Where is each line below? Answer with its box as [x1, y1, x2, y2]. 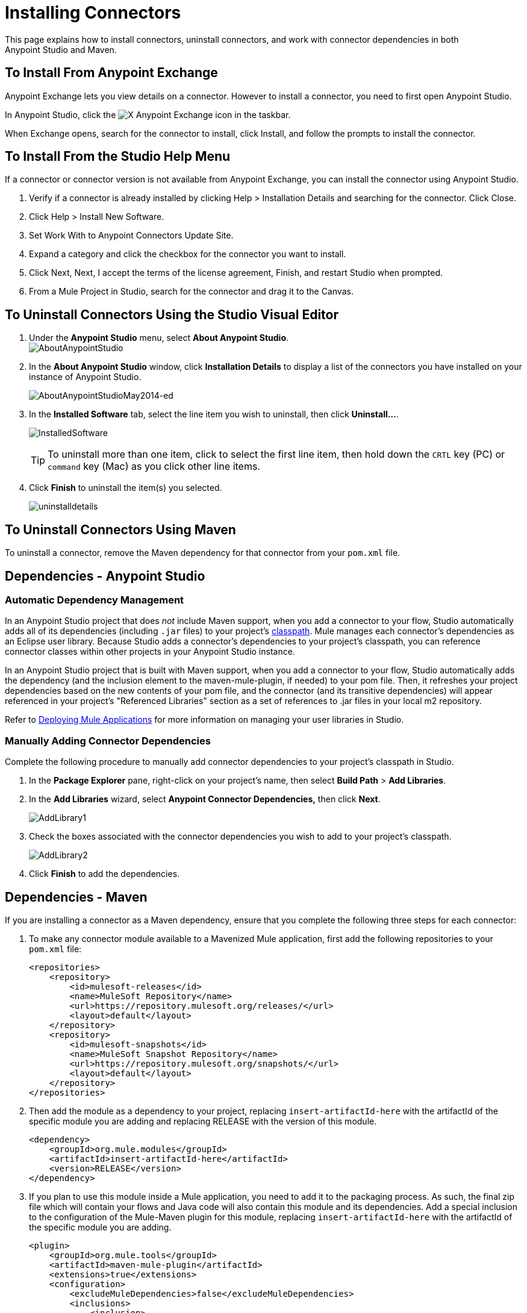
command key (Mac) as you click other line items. [48, 460, 260, 473]
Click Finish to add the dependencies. [29, 869, 180, 879]
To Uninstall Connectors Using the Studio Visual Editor [5, 307, 339, 322]
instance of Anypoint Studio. [29, 372, 142, 382]
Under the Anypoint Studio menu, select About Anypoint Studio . [29, 332, 289, 343]
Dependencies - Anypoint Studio [5, 568, 205, 584]
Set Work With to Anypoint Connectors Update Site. [29, 230, 234, 241]
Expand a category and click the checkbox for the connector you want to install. [29, 249, 346, 260]
